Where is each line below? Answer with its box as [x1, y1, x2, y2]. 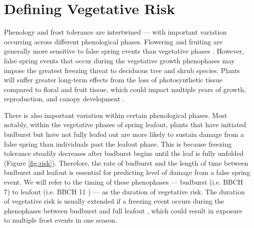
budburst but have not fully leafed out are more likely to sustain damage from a [4, 129, 244, 139]
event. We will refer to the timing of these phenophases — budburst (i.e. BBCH [4, 177, 243, 187]
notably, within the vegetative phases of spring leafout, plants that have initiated [4, 119, 246, 130]
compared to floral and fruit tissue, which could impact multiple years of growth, [4, 84, 246, 94]
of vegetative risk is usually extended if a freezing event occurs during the [4, 196, 224, 206]
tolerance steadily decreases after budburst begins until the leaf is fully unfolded [4, 148, 244, 158]
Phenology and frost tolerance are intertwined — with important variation [4, 27, 227, 37]
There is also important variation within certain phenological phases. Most [4, 110, 228, 120]
